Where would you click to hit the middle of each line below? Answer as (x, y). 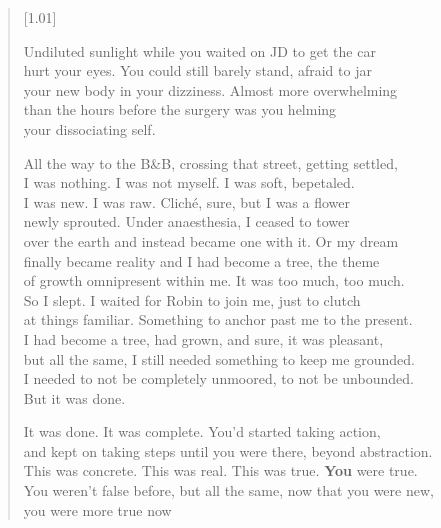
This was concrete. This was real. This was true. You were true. (220, 470)
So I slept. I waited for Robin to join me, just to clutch (192, 299)
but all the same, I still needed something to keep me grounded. (219, 358)
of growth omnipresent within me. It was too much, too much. (214, 280)
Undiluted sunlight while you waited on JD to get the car (199, 50)
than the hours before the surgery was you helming (180, 109)
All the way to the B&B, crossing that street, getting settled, (210, 162)
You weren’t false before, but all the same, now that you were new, (228, 490)
